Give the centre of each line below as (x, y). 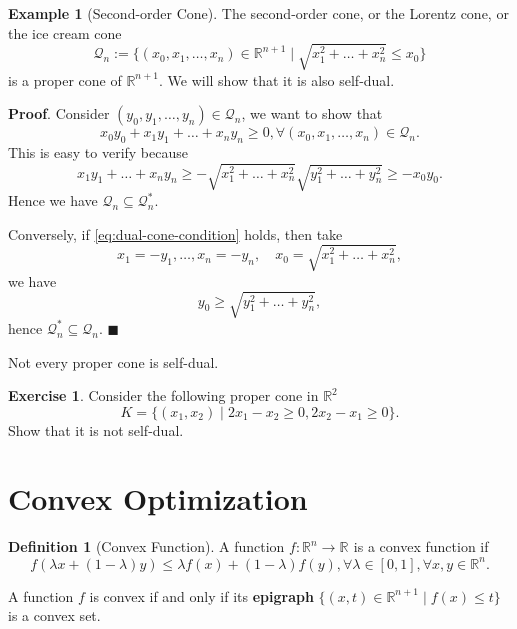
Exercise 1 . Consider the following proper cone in (163, 395)
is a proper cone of (65, 79)
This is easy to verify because (98, 152)
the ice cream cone (65, 32)
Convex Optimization (158, 498)
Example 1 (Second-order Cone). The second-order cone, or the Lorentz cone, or (258, 13)
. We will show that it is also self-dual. (276, 79)
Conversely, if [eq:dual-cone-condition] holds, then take (175, 233)
